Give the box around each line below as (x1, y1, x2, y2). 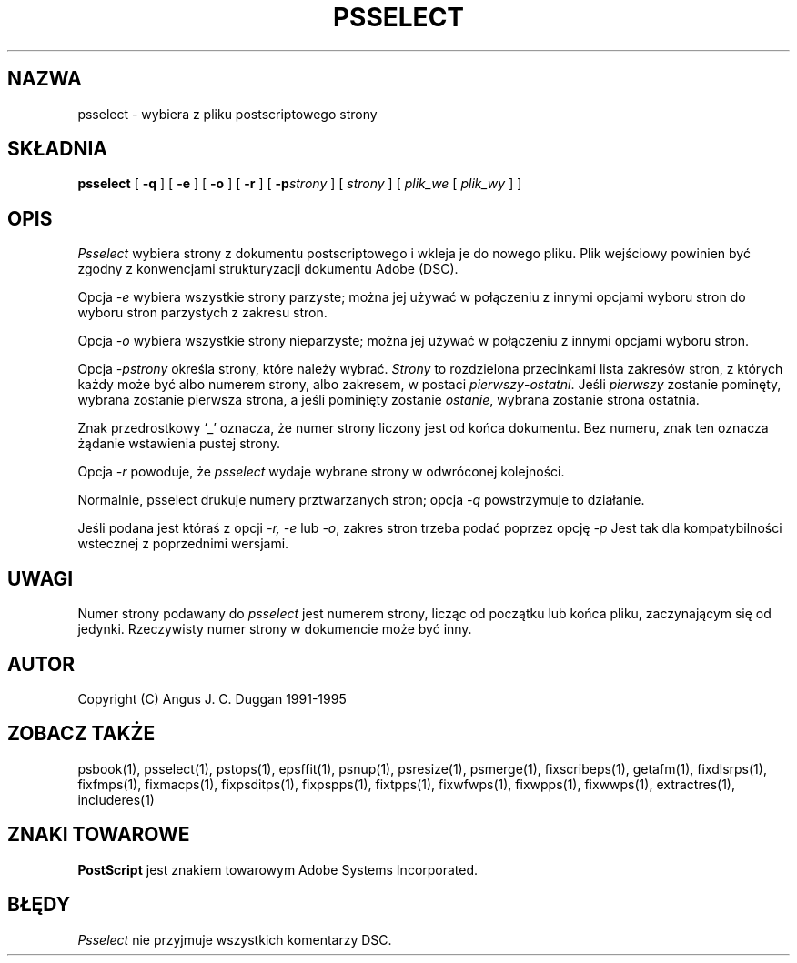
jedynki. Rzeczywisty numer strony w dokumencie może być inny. (77, 621, 472, 637)
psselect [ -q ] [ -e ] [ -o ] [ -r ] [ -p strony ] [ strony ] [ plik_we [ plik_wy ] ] (77, 176, 522, 192)
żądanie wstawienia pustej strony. (77, 436, 280, 452)
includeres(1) (77, 791, 155, 808)
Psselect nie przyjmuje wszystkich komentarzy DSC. (77, 931, 392, 948)
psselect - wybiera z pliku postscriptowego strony (77, 105, 378, 122)
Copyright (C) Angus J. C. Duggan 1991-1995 (77, 690, 347, 707)
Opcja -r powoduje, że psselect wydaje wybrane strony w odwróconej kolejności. (77, 464, 565, 480)
